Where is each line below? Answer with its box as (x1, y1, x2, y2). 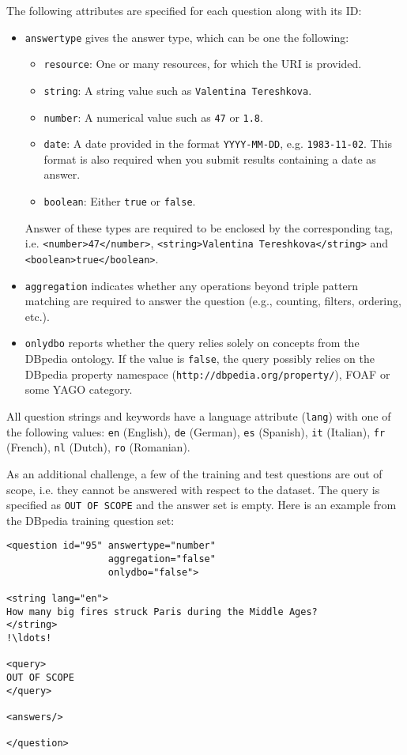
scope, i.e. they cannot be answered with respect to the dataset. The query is (6, 481, 380, 497)
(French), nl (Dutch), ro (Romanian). (6, 439, 190, 455)
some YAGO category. (24, 381, 133, 398)
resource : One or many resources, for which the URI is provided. (43, 55, 362, 72)
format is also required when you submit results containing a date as (43, 150, 376, 167)
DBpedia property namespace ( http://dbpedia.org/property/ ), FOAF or (24, 365, 390, 382)
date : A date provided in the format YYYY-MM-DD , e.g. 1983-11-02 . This (43, 135, 392, 152)
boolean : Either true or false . (43, 193, 196, 210)
